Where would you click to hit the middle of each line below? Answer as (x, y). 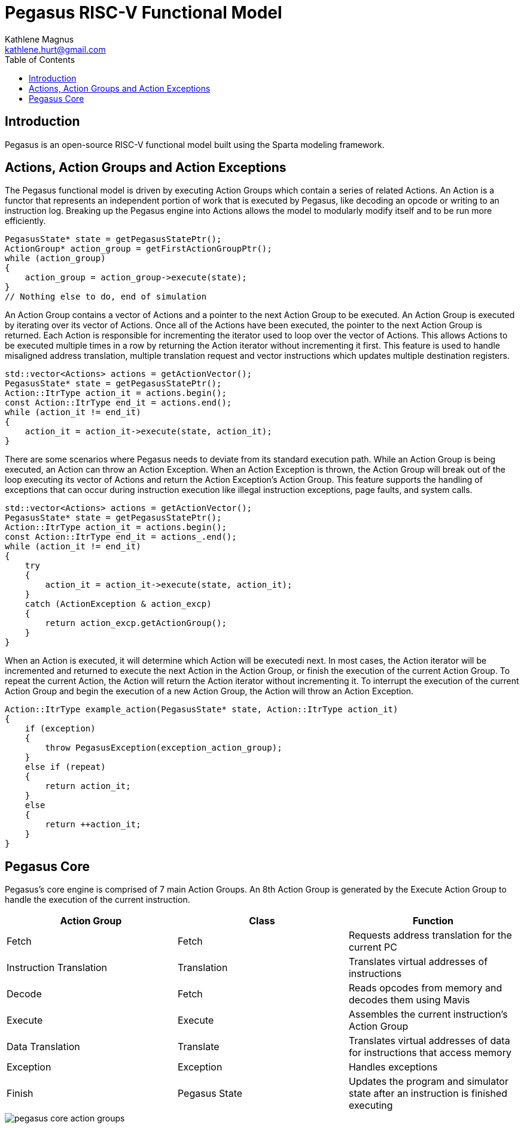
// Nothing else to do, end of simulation (106, 297)
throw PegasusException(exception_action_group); (164, 748)
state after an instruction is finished (428, 1094)
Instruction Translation (57, 968)
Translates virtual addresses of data (429, 1041)
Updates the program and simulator (428, 1082)
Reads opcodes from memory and (425, 988)
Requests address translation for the (430, 935)
